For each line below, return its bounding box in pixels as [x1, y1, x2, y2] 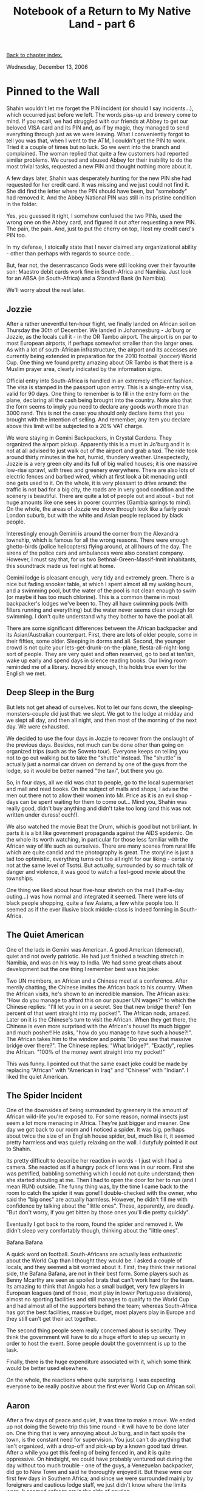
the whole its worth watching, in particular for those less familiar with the [6, 835, 188, 843]
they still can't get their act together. [6, 1315, 97, 1323]
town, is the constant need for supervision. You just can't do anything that [6, 1436, 191, 1444]
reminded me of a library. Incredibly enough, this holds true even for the [6, 663, 186, 670]
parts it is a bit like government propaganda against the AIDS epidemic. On [6, 829, 193, 837]
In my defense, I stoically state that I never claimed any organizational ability [6, 243, 197, 251]
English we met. [6, 669, 47, 677]
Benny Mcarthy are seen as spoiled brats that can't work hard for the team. [6, 1276, 194, 1284]
